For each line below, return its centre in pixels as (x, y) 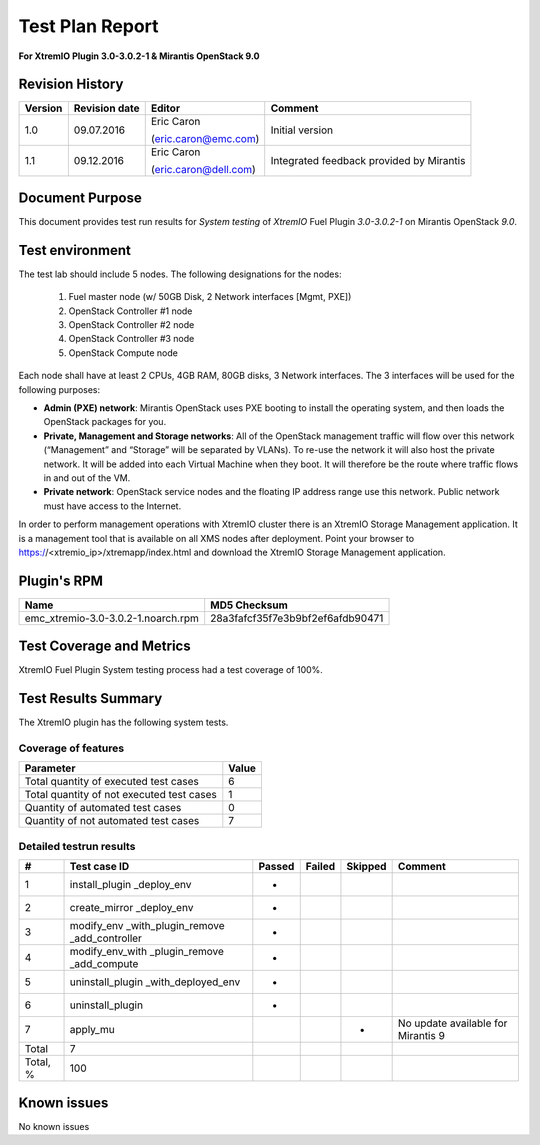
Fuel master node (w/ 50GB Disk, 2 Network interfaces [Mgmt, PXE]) (210, 297)
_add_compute (104, 964)
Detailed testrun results (77, 846)
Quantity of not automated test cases (112, 821)
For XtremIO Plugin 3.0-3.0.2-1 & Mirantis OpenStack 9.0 (139, 56)
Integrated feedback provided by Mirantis (368, 161)
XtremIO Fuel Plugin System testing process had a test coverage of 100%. (171, 670)
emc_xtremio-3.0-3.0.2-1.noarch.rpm (112, 618)
